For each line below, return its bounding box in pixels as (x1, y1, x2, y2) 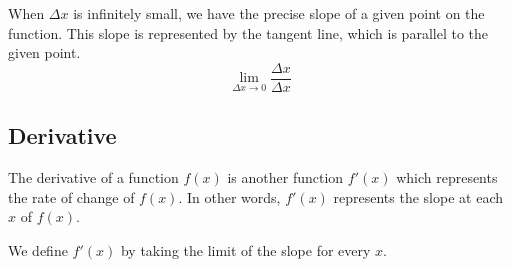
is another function (227, 167, 344, 188)
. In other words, (178, 186, 281, 207)
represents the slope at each (333, 186, 503, 207)
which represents (396, 167, 498, 188)
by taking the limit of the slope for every (120, 239, 371, 260)
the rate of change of (8, 186, 135, 207)
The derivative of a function (8, 167, 179, 188)
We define (8, 239, 68, 260)
